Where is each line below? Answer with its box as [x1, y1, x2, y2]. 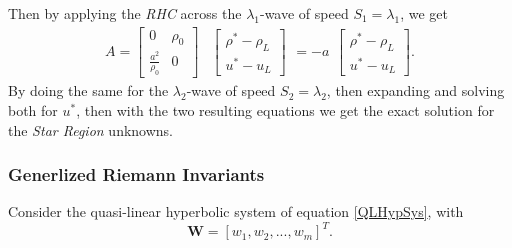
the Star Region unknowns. [8, 119, 174, 140]
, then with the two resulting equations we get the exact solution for [76, 99, 495, 120]
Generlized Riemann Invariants [8, 162, 265, 187]
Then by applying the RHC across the [8, 3, 242, 23]
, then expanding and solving [326, 80, 505, 101]
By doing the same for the [8, 80, 169, 101]
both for [8, 99, 58, 120]
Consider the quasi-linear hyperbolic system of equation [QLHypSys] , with [8, 201, 464, 222]
